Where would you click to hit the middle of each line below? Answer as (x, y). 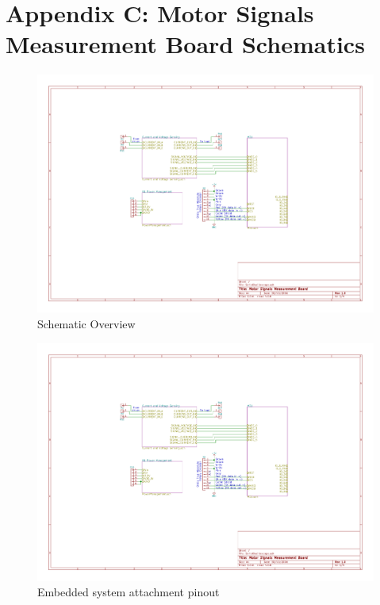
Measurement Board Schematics (185, 44)
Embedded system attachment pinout (129, 592)
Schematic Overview (86, 323)
